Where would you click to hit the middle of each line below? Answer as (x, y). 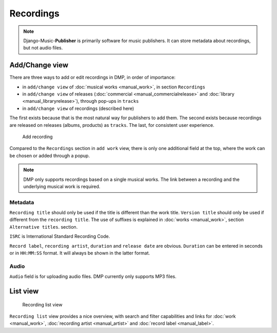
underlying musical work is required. (62, 186)
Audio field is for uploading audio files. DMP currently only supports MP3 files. (93, 276)
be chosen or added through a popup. (50, 155)
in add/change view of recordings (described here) (78, 108)
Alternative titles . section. (44, 227)
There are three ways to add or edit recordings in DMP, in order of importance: (93, 78)
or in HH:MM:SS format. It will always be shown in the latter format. (80, 253)
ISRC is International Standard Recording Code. (60, 236)
